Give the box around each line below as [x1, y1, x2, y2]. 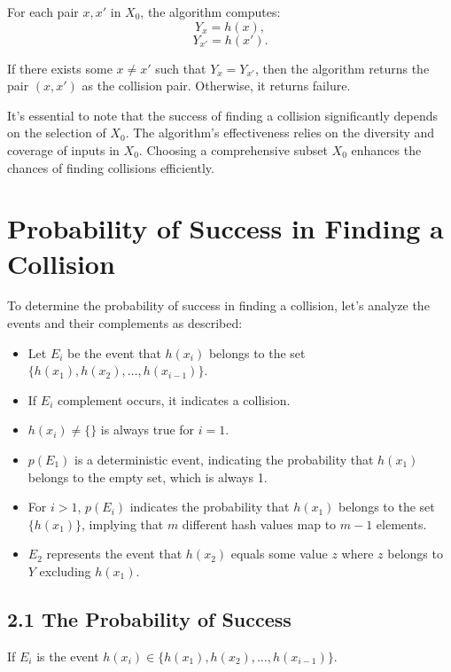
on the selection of [7, 123, 106, 142]
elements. [376, 514, 427, 533]
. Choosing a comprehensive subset [138, 140, 328, 159]
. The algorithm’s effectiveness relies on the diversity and [125, 123, 435, 142]
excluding [39, 562, 91, 580]
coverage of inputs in [7, 140, 120, 159]
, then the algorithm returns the [254, 59, 430, 77]
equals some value [230, 544, 328, 563]
